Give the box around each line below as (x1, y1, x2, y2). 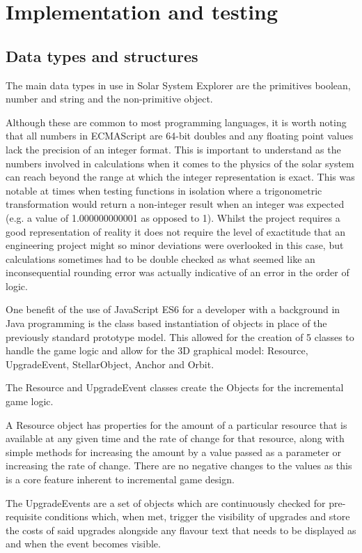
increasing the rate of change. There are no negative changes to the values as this (6, 458, 352, 473)
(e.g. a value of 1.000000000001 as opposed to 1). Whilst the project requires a (6, 210, 340, 225)
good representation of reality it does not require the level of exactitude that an (6, 224, 346, 238)
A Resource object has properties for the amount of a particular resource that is (6, 417, 347, 432)
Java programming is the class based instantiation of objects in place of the (6, 316, 327, 331)
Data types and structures (6, 45, 198, 66)
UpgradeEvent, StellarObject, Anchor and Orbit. (6, 356, 214, 371)
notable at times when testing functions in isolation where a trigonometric (6, 183, 322, 197)
